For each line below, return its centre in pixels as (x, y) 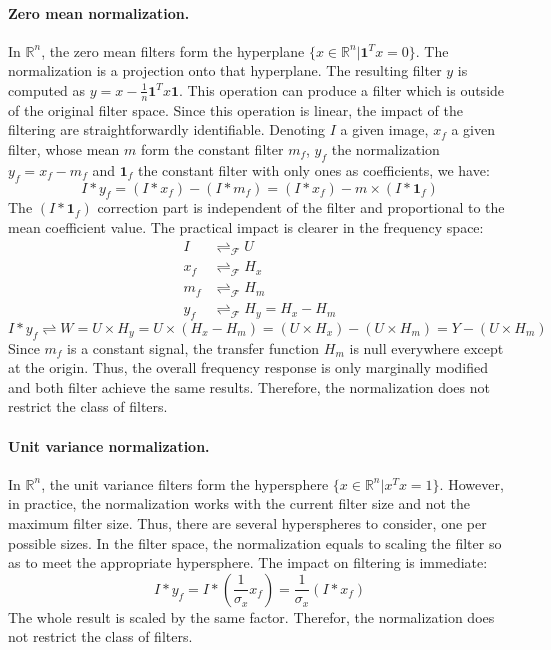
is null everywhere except (426, 347)
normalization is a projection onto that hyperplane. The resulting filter (225, 70)
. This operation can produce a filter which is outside (341, 89)
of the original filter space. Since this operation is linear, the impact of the (236, 109)
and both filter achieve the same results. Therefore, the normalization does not (249, 386)
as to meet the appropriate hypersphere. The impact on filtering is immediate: (248, 562)
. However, (471, 483)
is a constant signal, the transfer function (193, 347)
